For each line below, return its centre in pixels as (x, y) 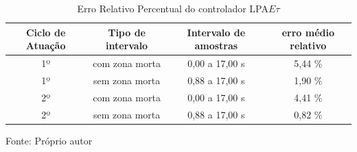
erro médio (308, 32)
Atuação (46, 46)
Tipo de (127, 32)
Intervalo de (216, 32)
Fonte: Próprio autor (49, 140)
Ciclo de (46, 32)
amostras (216, 46)
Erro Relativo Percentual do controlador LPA (173, 8)
